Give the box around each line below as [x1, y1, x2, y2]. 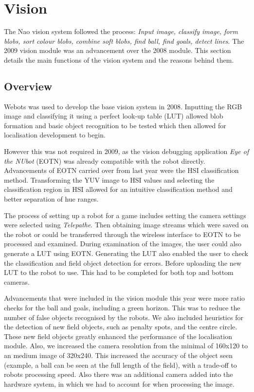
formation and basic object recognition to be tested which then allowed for [4, 120, 226, 130]
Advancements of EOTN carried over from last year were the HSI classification [4, 165, 239, 175]
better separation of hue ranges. [4, 194, 99, 204]
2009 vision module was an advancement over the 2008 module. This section [4, 45, 231, 55]
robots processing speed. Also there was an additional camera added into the [4, 369, 233, 379]
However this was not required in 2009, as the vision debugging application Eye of [4, 146, 249, 156]
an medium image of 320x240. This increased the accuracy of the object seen [4, 350, 233, 360]
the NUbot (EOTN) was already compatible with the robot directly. [4, 155, 205, 166]
